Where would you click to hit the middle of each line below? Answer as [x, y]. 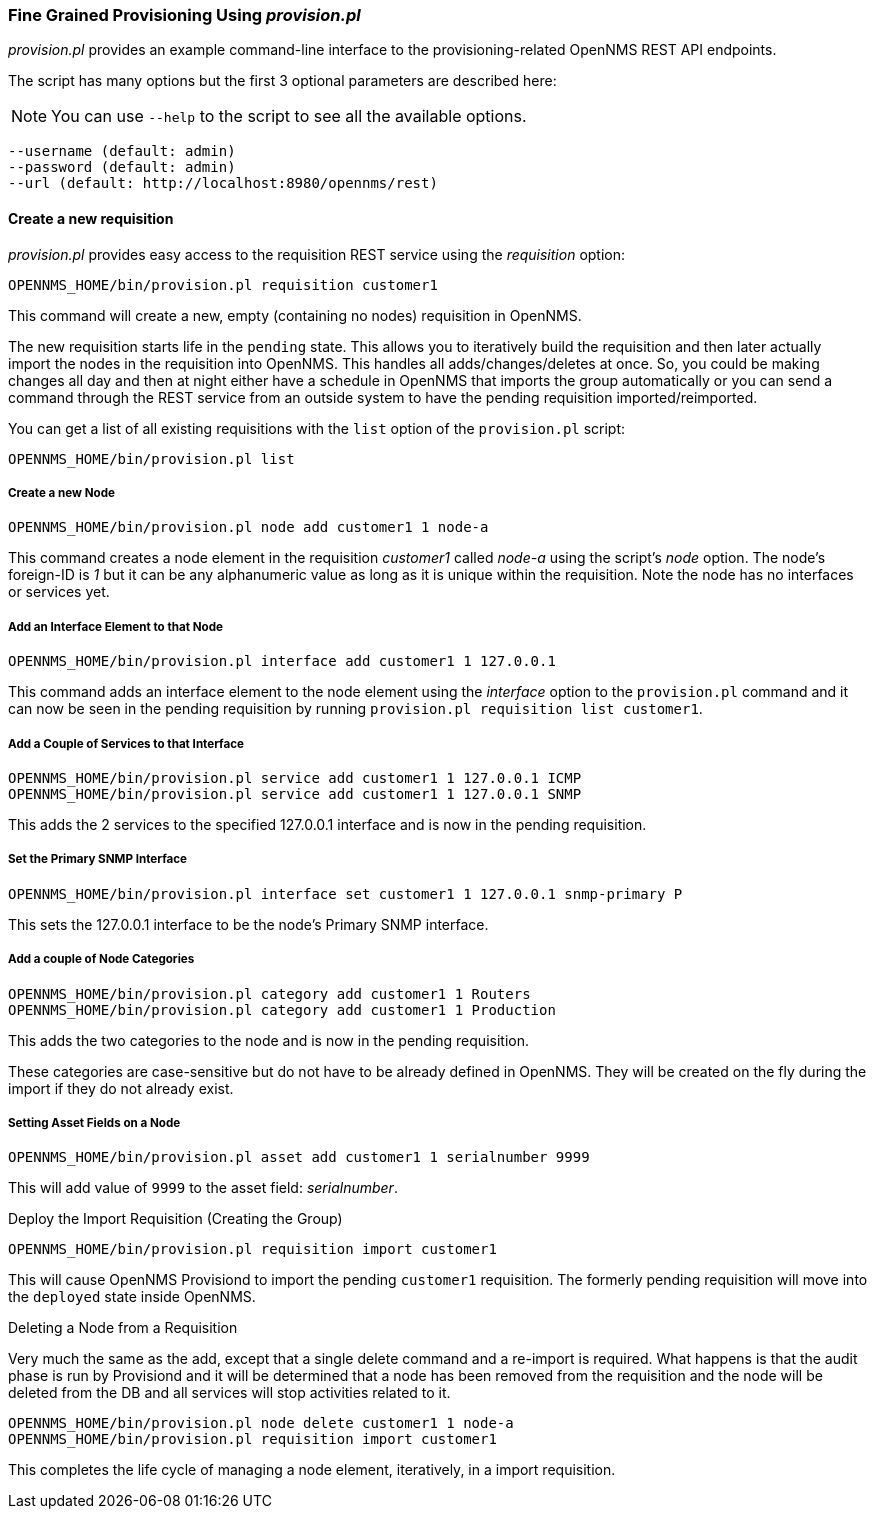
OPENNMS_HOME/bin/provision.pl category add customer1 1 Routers [269, 993]
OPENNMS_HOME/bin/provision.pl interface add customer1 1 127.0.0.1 [282, 661]
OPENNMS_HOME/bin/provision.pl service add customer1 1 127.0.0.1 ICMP [295, 777]
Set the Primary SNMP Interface [98, 859]
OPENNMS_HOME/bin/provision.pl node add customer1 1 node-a [248, 527]
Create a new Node [61, 492]
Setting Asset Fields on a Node [94, 1122]
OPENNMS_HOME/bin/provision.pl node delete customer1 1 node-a [261, 1423]
